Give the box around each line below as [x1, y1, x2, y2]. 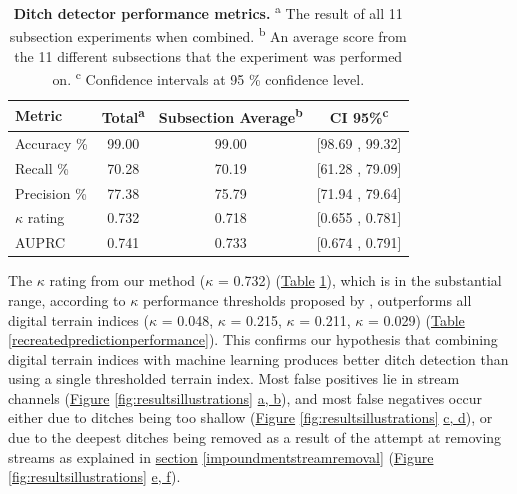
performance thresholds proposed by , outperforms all [142, 289, 472, 310]
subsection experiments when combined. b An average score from [9, 23, 407, 46]
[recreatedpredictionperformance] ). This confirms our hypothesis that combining [8, 329, 498, 350]
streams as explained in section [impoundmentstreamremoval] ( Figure [8, 446, 434, 467]
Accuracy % [15, 132, 88, 153]
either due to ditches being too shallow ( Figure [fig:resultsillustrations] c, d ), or [8, 407, 493, 428]
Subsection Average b [158, 104, 303, 127]
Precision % [15, 182, 87, 203]
